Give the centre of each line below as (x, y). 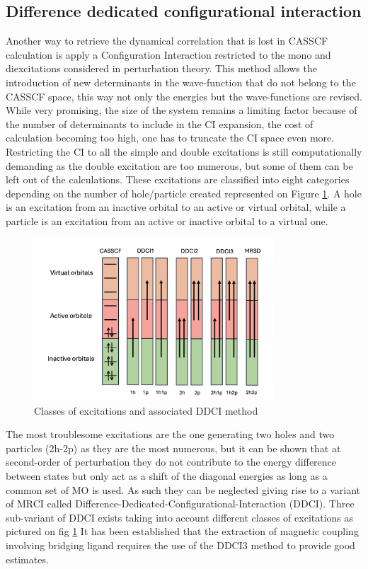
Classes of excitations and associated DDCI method (146, 410)
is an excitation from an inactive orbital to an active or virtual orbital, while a (176, 207)
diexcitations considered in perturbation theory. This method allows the (161, 68)
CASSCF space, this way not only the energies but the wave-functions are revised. (184, 96)
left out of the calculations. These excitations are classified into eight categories (178, 179)
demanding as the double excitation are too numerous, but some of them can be (179, 165)
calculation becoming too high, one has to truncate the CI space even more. (170, 138)
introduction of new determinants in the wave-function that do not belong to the (181, 82)
